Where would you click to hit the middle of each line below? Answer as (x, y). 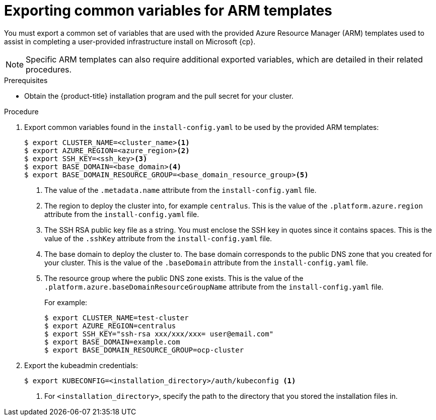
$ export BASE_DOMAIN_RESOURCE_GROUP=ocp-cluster (144, 350)
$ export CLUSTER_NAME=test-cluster (117, 318)
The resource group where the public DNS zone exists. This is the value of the (174, 278)
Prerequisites (26, 80)
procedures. (49, 69)
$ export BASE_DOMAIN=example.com (112, 342)
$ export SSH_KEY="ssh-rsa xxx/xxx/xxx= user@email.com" (159, 334)
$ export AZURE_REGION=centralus (110, 326)
